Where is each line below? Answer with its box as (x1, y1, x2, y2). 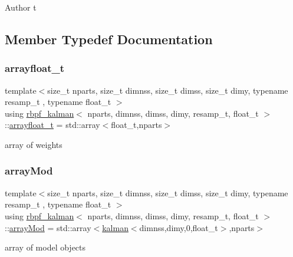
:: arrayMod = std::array (5, 221, 91, 233)
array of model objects (5, 241, 86, 253)
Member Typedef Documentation (5, 29, 213, 48)
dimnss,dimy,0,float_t (139, 221, 218, 233)
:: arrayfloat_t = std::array (5, 118, 100, 131)
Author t (5, 1, 37, 13)
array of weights (5, 138, 62, 150)
